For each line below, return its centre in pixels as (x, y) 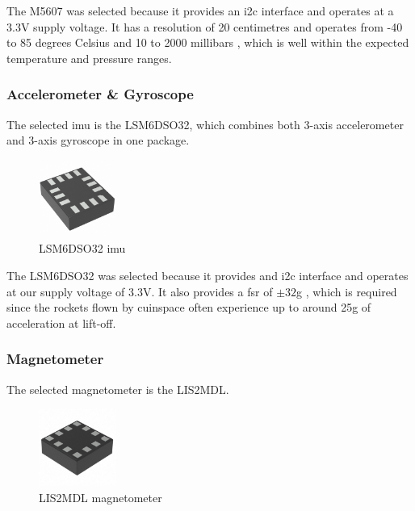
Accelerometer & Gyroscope (100, 94)
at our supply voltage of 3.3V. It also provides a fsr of (140, 291)
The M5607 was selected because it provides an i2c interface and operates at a (200, 10)
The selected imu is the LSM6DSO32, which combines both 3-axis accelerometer (205, 124)
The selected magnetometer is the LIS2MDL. (118, 389)
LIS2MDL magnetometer (101, 497)
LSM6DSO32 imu (82, 248)
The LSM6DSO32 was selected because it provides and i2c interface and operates (207, 275)
